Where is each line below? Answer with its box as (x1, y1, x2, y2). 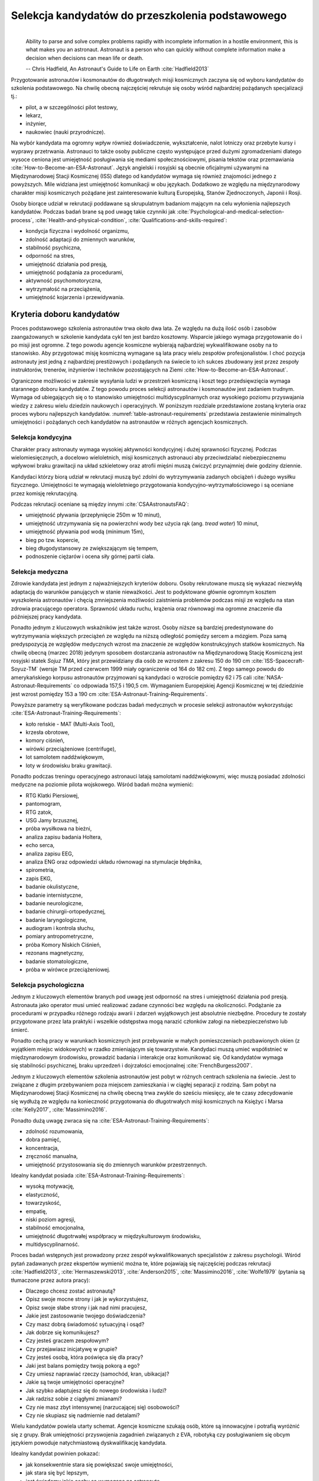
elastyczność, (25, 1191, 60, 1198)
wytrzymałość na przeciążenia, (25, 285, 102, 293)
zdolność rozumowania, (25, 1128, 84, 1135)
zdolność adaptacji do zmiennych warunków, (25, 236, 135, 243)
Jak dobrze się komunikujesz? (25, 1329, 100, 1336)
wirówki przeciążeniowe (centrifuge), (25, 745, 116, 752)
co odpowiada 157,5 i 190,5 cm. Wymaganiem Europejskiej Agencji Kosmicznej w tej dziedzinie (73, 682, 304, 690)
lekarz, (25, 112, 43, 119)
